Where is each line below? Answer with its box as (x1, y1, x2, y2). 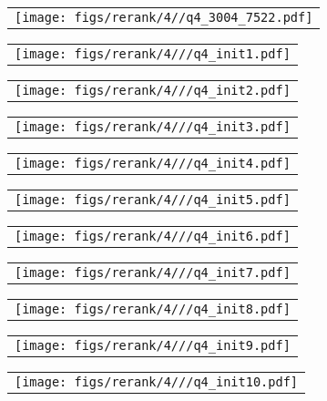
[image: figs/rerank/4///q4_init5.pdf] (15, 192, 291, 207)
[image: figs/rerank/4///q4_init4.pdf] (15, 156, 291, 170)
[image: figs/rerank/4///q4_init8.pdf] (15, 302, 291, 316)
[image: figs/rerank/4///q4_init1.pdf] (15, 46, 291, 61)
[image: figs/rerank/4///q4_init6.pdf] (15, 229, 291, 243)
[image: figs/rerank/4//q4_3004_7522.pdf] (15, 10, 313, 25)
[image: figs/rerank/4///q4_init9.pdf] (15, 338, 291, 353)
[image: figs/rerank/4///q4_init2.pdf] (15, 83, 291, 98)
